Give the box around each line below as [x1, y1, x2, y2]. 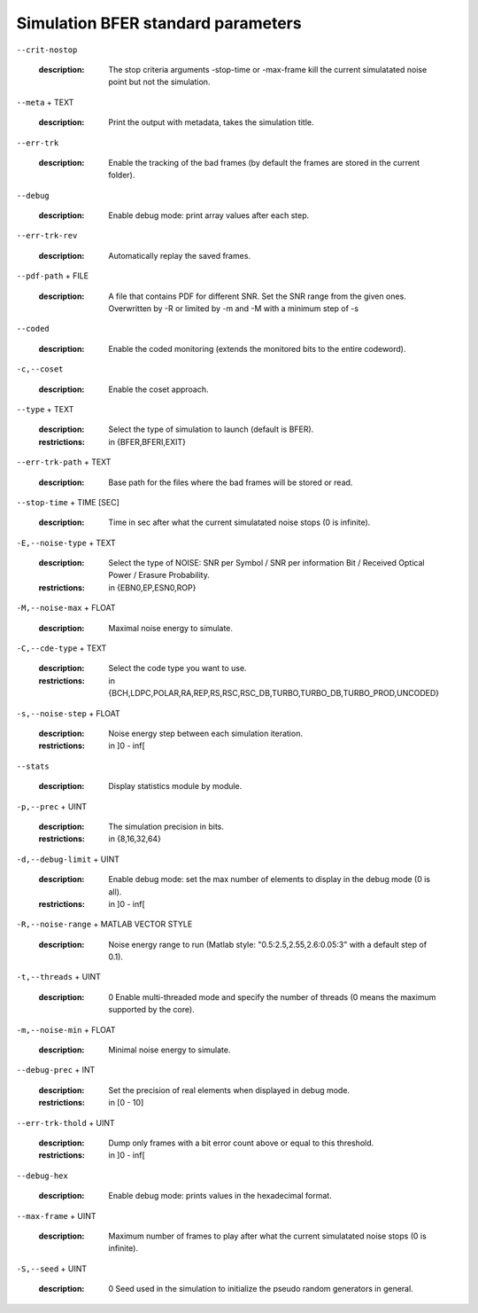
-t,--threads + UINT [16, 972, 102, 982]
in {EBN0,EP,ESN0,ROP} [108, 582, 197, 593]
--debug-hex [16, 1170, 68, 1181]
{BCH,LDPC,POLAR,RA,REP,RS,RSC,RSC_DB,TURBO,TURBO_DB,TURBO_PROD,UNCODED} [108, 688, 440, 699]
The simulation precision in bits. [108, 821, 225, 832]
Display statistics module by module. [108, 781, 243, 792]
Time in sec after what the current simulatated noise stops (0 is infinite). [108, 517, 371, 528]
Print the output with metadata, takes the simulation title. [108, 117, 314, 128]
